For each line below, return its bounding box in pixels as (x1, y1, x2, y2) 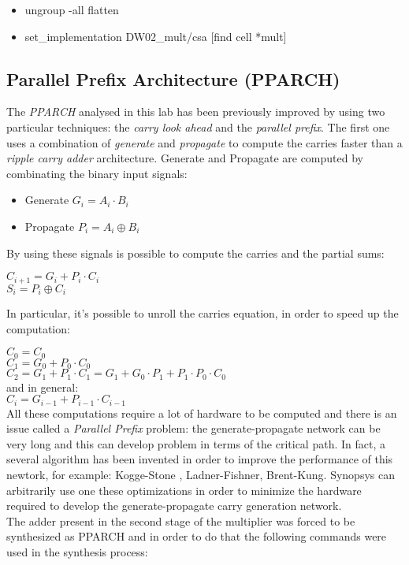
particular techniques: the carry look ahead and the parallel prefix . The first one (6, 118, 390, 135)
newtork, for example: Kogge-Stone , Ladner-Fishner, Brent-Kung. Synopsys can (6, 466, 395, 483)
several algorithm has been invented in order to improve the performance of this (6, 451, 393, 467)
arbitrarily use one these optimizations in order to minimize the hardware (6, 481, 362, 498)
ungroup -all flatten (24, 2, 119, 17)
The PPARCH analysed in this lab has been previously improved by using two (6, 103, 385, 120)
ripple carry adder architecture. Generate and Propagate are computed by (6, 150, 363, 166)
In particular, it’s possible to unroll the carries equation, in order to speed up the (6, 305, 399, 322)
